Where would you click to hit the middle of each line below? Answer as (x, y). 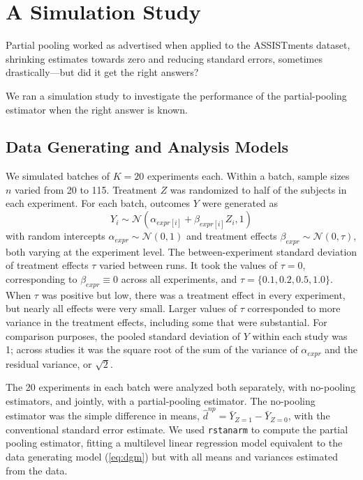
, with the (309, 416)
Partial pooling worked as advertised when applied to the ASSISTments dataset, (178, 45)
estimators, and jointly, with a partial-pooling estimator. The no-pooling (161, 400)
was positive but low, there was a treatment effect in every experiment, (193, 294)
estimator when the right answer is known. (97, 109)
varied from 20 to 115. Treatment (86, 189)
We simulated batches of (58, 176)
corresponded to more (294, 308)
